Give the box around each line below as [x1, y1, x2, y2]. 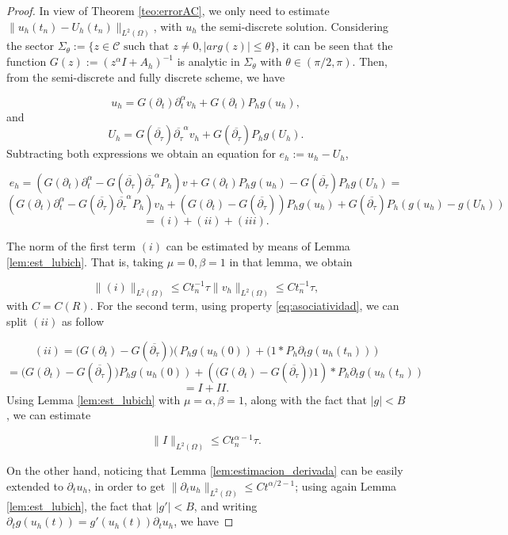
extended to [6, 477, 63, 494]
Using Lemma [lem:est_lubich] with [6, 391, 181, 407]
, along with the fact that [243, 391, 368, 407]
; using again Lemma [295, 477, 397, 494]
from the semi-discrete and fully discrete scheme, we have [6, 68, 285, 85]
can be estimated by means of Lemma [166, 237, 350, 254]
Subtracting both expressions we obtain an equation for [6, 145, 276, 162]
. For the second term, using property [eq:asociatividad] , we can [90, 297, 399, 314]
